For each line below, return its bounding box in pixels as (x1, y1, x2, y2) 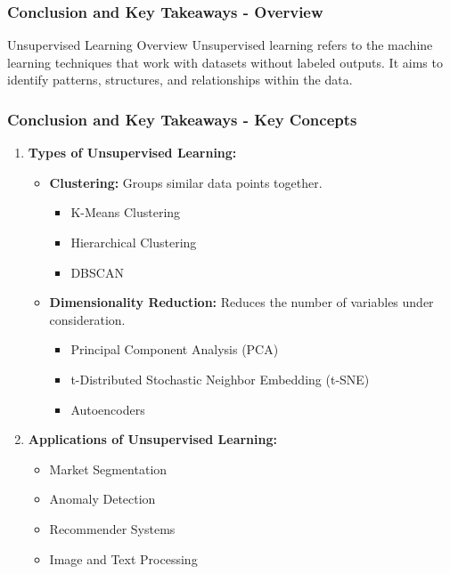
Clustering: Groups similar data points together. (49, 173, 323, 191)
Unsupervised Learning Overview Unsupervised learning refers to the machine (7, 36, 433, 54)
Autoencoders (70, 400, 145, 418)
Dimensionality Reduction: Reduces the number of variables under (49, 293, 434, 311)
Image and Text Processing (49, 549, 198, 568)
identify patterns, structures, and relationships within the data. (7, 70, 353, 89)
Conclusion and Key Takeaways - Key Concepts (7, 108, 357, 130)
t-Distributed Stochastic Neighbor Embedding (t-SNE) (70, 369, 370, 388)
